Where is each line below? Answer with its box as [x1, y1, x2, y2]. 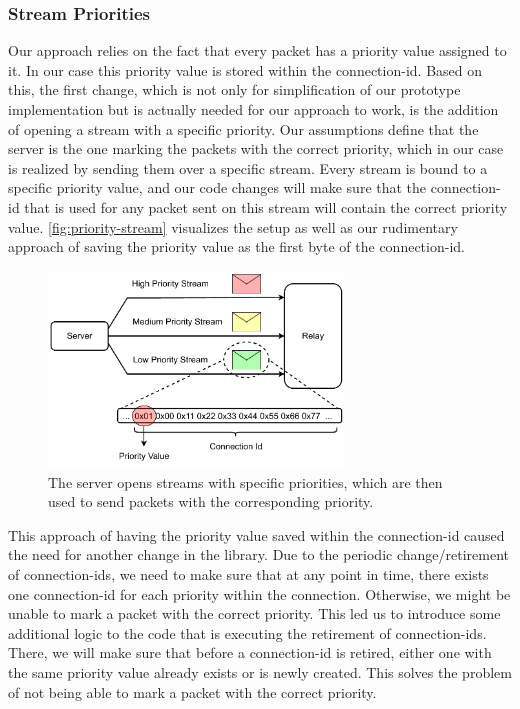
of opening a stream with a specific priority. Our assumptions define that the [8, 118, 479, 139]
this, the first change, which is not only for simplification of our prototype [8, 79, 461, 100]
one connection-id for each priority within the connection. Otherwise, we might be [8, 583, 511, 604]
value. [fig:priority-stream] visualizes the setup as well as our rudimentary [8, 216, 458, 237]
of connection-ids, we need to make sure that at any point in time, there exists [8, 564, 489, 585]
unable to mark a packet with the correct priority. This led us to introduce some [8, 603, 501, 624]
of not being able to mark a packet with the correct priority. [8, 681, 377, 702]
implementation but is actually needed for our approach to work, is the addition [8, 99, 499, 119]
